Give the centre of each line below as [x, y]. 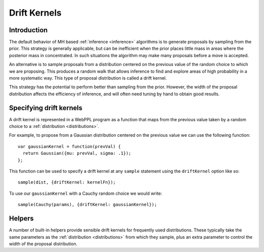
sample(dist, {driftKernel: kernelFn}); [67, 182]
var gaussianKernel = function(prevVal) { [69, 146]
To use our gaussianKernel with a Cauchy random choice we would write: [86, 193]
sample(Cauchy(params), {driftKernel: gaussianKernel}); [88, 205]
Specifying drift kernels [46, 108]
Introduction [28, 30]
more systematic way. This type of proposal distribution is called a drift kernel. [88, 78]
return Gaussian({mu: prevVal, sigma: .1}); [77, 153]
